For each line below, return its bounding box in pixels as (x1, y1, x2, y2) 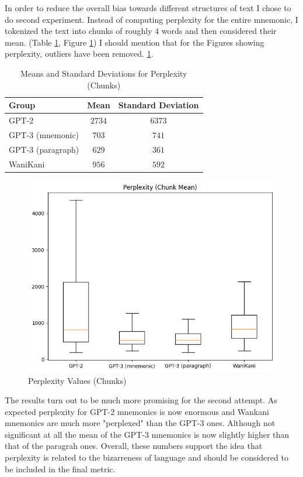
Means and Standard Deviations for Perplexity (20, 67, 187, 79)
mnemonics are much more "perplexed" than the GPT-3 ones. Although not (5, 417, 276, 429)
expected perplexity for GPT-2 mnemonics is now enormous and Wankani (5, 405, 269, 417)
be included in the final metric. (5, 462, 116, 475)
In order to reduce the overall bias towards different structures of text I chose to (5, 2, 291, 13)
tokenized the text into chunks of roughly (5, 25, 152, 37)
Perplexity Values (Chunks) (28, 374, 127, 386)
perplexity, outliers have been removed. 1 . (5, 47, 154, 60)
